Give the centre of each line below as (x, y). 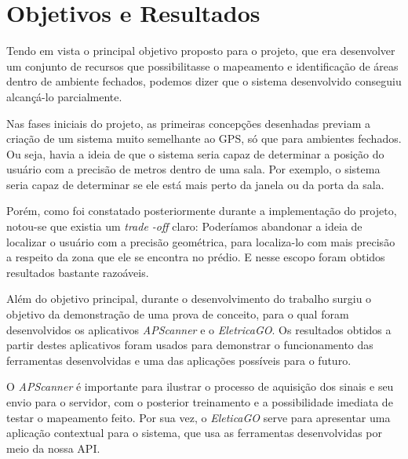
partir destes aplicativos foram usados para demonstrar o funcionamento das (190, 345)
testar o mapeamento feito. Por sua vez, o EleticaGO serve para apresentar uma (199, 417)
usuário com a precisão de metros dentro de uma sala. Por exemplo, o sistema (193, 169)
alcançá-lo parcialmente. (64, 96)
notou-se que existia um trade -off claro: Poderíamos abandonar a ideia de (184, 226)
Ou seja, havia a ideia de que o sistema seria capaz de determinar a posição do (195, 153)
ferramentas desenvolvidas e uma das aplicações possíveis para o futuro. (179, 360)
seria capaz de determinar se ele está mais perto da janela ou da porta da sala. (195, 184)
